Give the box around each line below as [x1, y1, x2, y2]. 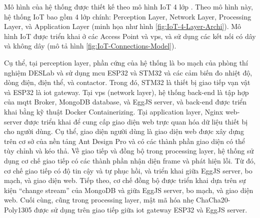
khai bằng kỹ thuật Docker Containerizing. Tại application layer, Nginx [4, 106, 223, 116]
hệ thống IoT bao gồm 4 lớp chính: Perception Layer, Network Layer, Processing [4, 11, 251, 21]
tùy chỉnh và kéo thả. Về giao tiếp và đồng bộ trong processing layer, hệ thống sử [4, 145, 254, 156]
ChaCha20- [196, 194, 230, 205]
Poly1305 [4, 204, 32, 214]
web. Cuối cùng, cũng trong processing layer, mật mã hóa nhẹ [4, 194, 194, 205]
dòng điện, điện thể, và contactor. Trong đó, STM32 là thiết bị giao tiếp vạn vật [4, 77, 250, 87]
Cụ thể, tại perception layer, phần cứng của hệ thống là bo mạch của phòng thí [4, 57, 248, 67]
